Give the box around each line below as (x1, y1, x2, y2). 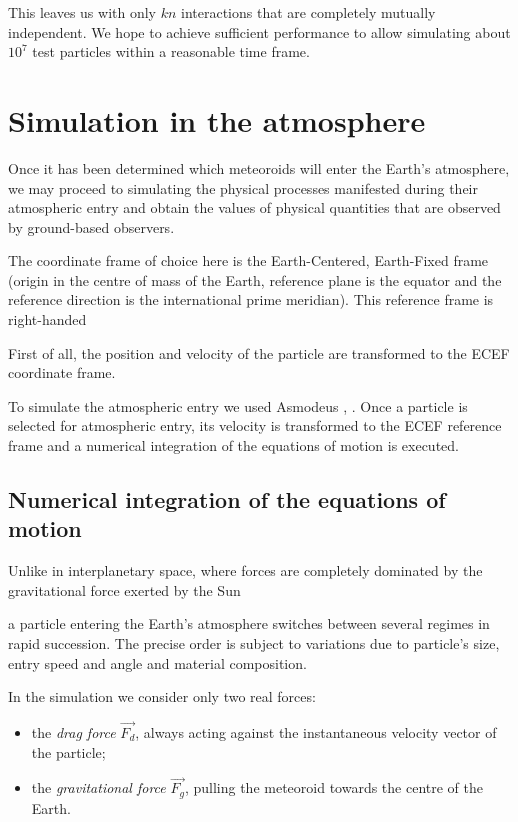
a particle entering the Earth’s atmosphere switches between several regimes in (8, 613, 490, 634)
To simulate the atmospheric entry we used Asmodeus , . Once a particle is (8, 395, 468, 416)
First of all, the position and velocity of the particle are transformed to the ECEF (8, 342, 510, 363)
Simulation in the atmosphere (8, 99, 426, 140)
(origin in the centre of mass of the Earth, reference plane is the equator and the (8, 269, 502, 290)
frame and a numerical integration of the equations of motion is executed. (8, 435, 459, 456)
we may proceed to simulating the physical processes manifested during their (8, 177, 478, 198)
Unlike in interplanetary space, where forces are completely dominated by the (8, 560, 483, 581)
